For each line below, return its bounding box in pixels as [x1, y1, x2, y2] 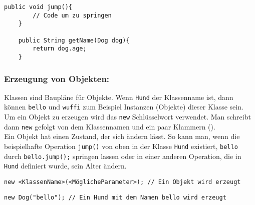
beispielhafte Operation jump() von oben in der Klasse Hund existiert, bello [4, 141, 238, 151]
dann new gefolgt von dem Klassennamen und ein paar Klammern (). [4, 121, 215, 131]
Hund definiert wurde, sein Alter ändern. [4, 160, 127, 171]
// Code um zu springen [33, 11, 112, 19]
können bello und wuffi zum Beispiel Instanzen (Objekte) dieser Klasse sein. [4, 101, 243, 112]
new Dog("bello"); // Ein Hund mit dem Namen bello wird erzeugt [4, 193, 226, 201]
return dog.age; [33, 45, 87, 52]
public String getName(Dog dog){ [18, 36, 130, 44]
